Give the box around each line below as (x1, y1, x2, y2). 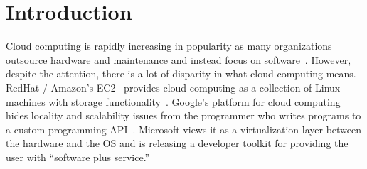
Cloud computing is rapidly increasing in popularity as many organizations (6, 38, 332, 53)
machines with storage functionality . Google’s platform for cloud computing (6, 94, 341, 109)
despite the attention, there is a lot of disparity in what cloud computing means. (6, 66, 356, 81)
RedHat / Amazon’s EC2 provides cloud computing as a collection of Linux (6, 80, 341, 94)
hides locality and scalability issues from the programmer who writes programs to (6, 108, 361, 123)
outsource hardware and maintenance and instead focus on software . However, (6, 52, 351, 67)
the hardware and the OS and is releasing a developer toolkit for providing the (6, 136, 349, 151)
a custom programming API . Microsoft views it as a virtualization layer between (6, 121, 362, 136)
